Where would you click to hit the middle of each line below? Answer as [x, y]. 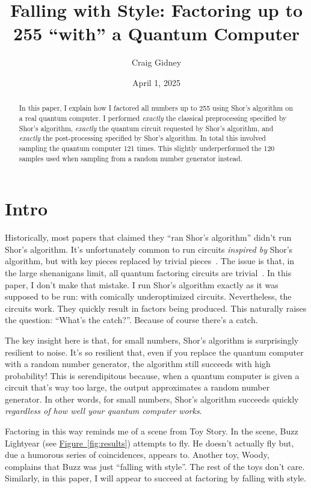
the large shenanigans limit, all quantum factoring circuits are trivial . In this [148, 272]
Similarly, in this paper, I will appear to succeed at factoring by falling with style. [155, 478]
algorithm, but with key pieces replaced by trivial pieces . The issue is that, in [150, 261]
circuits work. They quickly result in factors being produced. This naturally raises [156, 308]
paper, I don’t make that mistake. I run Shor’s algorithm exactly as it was [142, 284]
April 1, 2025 [156, 82]
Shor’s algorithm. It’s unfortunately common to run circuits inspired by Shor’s [149, 249]
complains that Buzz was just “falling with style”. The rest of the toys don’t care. [155, 466]
